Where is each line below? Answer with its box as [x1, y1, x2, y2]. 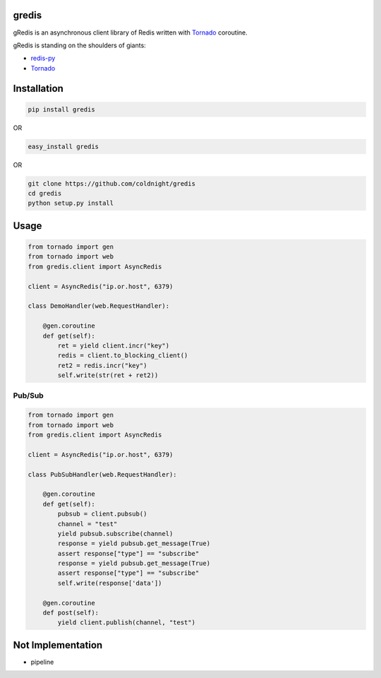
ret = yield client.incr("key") [57, 341, 169, 350]
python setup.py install [28, 199, 114, 208]
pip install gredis [28, 105, 95, 113]
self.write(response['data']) [57, 579, 162, 587]
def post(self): [42, 609, 99, 617]
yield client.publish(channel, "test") [57, 619, 195, 626]
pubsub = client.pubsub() [57, 510, 147, 518]
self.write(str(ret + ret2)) [57, 371, 159, 379]
